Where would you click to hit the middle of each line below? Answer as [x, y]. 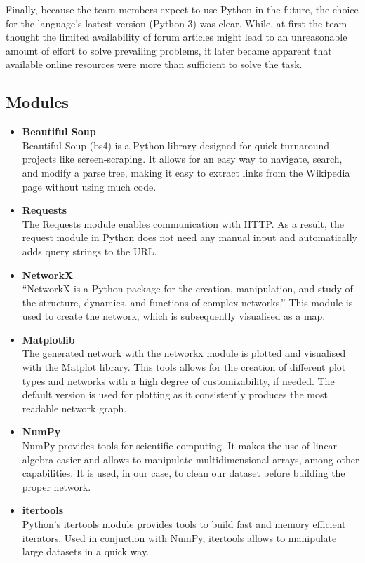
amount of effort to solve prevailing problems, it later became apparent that [169, 50]
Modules [37, 102]
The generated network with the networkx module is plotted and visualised [184, 353]
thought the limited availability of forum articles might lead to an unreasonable [177, 37]
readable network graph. [74, 408]
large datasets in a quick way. [86, 551]
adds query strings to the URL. [89, 251]
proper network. [57, 486]
